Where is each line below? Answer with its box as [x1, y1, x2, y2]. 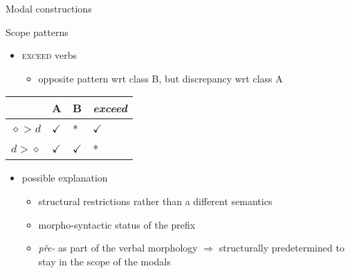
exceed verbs [21, 48, 77, 62]
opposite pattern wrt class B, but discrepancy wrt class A [38, 71, 283, 85]
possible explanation [21, 170, 108, 185]
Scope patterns [6, 24, 68, 39]
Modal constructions [6, 1, 92, 15]
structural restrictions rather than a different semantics [38, 193, 273, 208]
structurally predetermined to [219, 240, 344, 255]
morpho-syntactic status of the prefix [38, 217, 196, 231]
